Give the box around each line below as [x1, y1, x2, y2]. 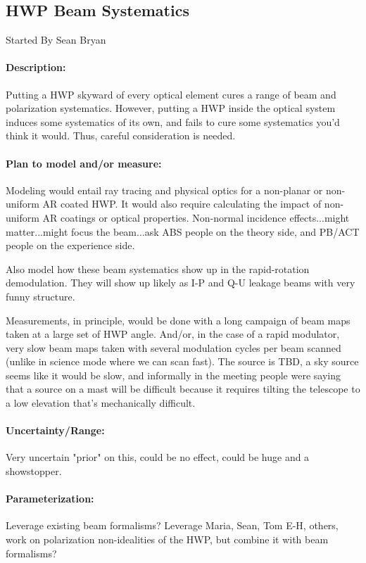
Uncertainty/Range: [6, 423, 105, 438]
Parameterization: [6, 491, 94, 506]
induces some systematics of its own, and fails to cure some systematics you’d [6, 114, 340, 129]
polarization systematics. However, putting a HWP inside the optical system [6, 101, 336, 115]
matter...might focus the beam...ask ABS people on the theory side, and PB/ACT [6, 224, 360, 239]
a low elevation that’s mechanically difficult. [6, 396, 196, 410]
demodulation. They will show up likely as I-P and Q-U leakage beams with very [6, 275, 355, 290]
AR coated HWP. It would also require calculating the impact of [42, 196, 322, 211]
